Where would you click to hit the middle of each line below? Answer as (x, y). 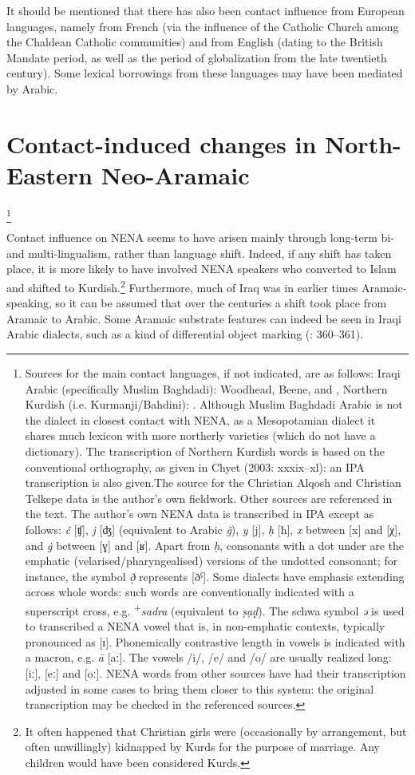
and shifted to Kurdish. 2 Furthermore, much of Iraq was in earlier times (182, 286)
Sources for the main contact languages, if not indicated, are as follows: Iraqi (213, 373)
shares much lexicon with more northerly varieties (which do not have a (200, 435)
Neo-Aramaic (175, 174)
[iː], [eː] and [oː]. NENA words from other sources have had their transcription (215, 672)
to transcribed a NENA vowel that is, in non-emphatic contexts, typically (205, 626)
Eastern (49, 174)
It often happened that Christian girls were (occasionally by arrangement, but (216, 731)
